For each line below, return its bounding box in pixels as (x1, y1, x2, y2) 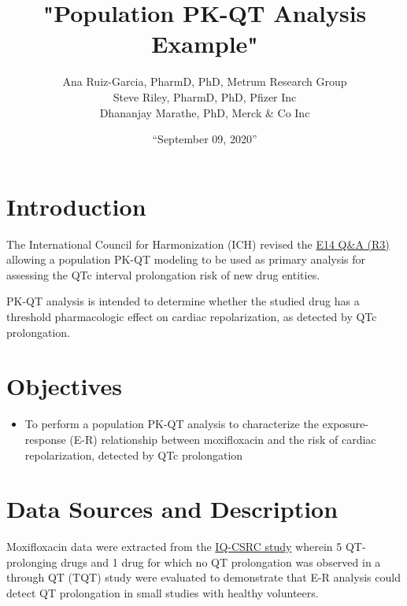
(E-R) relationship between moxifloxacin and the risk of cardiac (69, 430, 376, 447)
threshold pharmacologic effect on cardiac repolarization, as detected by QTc (6, 309, 377, 324)
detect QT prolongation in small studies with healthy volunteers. (6, 585, 319, 600)
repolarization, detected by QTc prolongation (24, 446, 243, 463)
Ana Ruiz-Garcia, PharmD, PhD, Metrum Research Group (62, 73, 347, 90)
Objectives (6, 370, 122, 402)
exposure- (322, 416, 368, 432)
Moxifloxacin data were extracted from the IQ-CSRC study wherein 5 (6, 538, 342, 555)
